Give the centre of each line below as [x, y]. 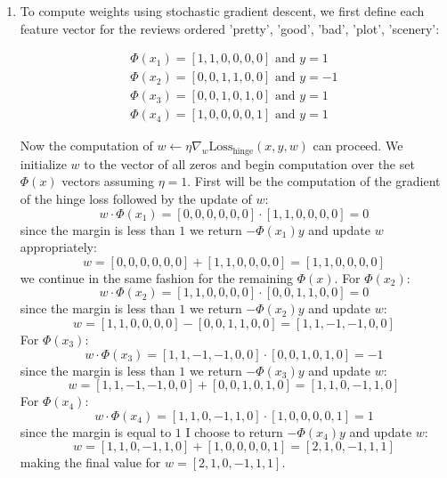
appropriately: [58, 247]
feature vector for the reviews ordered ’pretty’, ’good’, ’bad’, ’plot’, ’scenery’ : [230, 28]
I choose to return [234, 431]
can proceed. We [358, 146]
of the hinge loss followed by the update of [136, 198]
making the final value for [90, 462]
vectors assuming [108, 181]
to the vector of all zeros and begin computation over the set [249, 163]
